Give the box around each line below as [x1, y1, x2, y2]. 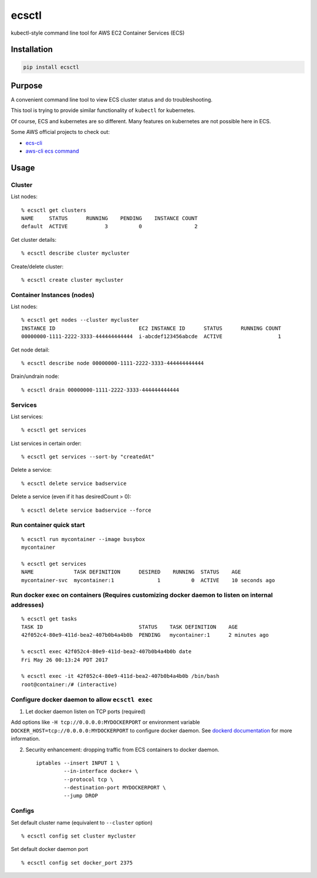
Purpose [11, 80, 43, 90]
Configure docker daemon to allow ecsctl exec [11, 695, 153, 704]
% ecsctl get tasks [21, 615, 77, 622]
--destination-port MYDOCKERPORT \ [63, 784, 167, 791]
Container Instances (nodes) [11, 291, 95, 299]
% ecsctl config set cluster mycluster [21, 833, 136, 839]
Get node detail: [11, 346, 50, 353]
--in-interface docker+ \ [63, 768, 139, 775]
